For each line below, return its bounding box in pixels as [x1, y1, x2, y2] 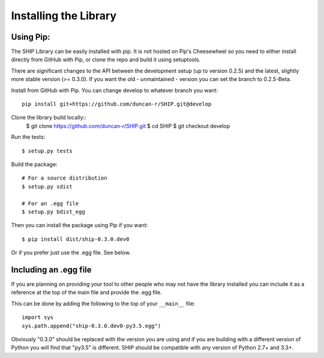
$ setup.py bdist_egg [22, 208, 85, 215]
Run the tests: [11, 133, 46, 141]
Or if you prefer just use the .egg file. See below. [11, 249, 131, 256]
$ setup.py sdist [22, 183, 73, 190]
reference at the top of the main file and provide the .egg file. [11, 289, 162, 296]
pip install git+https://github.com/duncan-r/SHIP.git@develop [22, 101, 212, 108]
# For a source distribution [22, 175, 107, 181]
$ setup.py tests [22, 147, 73, 154]
